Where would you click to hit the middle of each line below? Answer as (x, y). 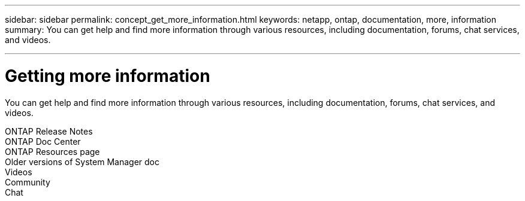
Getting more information (108, 76)
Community (28, 182)
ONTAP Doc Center (43, 141)
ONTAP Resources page (52, 151)
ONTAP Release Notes (49, 131)
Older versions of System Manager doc (82, 162)
